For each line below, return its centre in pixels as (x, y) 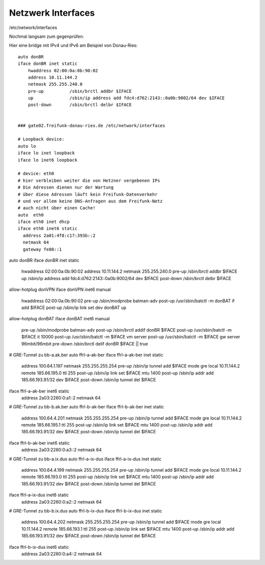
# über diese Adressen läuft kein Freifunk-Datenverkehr (88, 194)
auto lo (27, 146)
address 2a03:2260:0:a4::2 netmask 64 (62, 554)
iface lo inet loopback (46, 153)
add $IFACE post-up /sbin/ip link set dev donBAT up (74, 308)
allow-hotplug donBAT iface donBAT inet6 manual (59, 319)
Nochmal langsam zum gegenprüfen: (47, 36)
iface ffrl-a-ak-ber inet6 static (39, 391)
